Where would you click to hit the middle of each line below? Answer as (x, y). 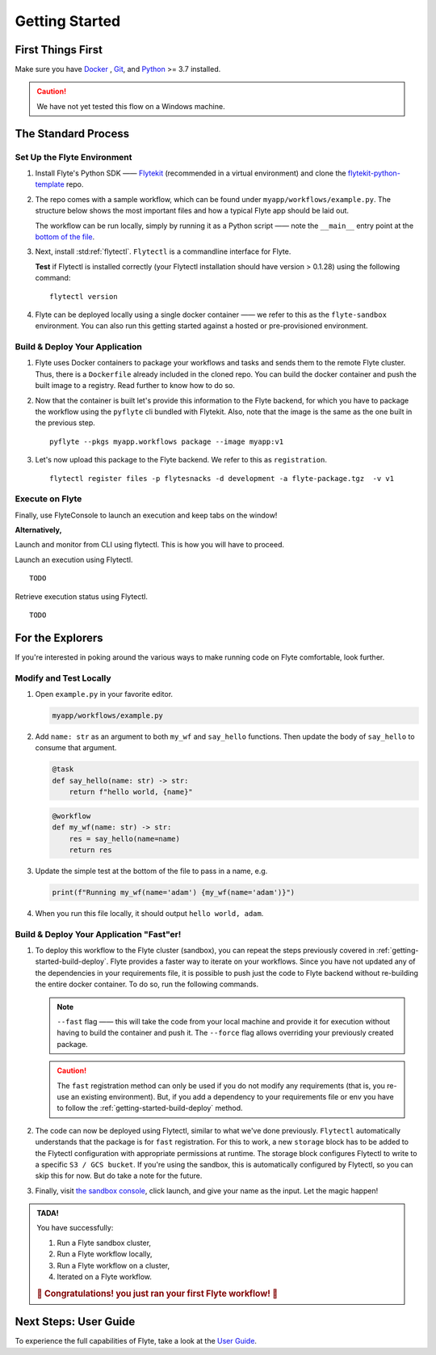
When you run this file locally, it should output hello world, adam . (149, 913)
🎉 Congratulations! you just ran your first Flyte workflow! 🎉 (157, 1294)
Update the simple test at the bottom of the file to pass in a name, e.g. (151, 871)
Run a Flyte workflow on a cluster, (113, 1265)
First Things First (59, 50)
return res (90, 850)
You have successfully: (75, 1228)
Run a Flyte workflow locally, (105, 1254)
